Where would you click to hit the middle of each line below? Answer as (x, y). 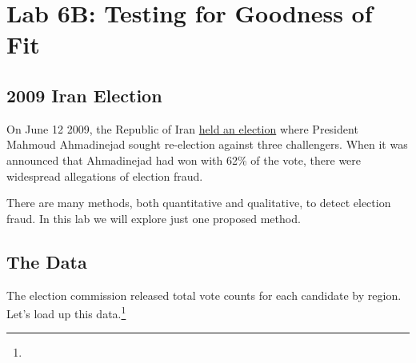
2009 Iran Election (84, 95)
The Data (47, 261)
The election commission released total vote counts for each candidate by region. (204, 295)
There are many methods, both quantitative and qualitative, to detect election (199, 203)
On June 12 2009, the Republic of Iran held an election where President (182, 128)
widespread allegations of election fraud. (105, 176)
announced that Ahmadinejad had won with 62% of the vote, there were (184, 160)
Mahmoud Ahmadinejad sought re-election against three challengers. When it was (207, 144)
